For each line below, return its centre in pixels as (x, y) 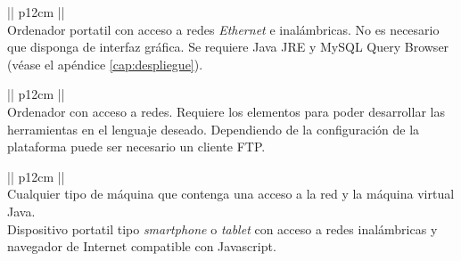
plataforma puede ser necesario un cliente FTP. (136, 147)
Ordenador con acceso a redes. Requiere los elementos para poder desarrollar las (226, 111)
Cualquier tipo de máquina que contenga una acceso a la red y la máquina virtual (231, 194)
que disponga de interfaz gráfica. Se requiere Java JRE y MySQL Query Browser (228, 47)
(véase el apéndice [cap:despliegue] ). (105, 64)
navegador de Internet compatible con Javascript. (142, 246)
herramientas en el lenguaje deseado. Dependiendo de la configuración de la (214, 129)
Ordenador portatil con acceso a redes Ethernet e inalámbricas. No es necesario (223, 29)
